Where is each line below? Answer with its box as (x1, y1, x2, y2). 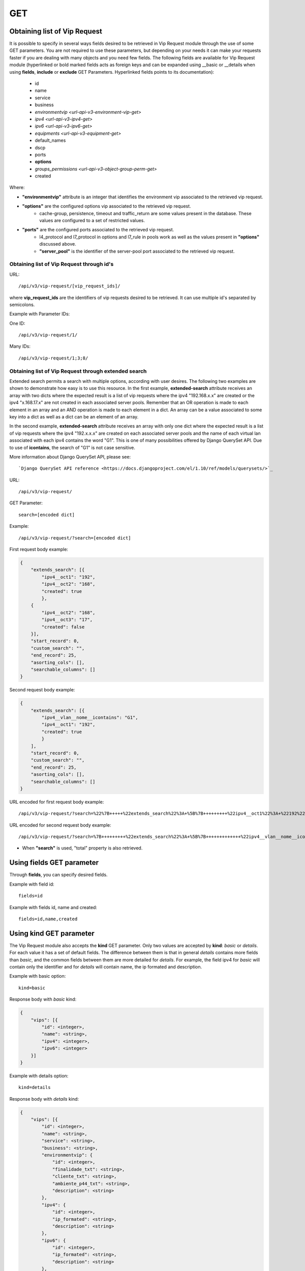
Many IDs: (9, 343, 30, 349)
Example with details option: (9, 1073, 69, 1079)
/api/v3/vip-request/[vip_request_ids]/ (18, 283, 120, 289)
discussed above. (39, 241, 76, 247)
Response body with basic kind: (9, 996, 76, 1003)
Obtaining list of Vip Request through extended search (9, 368, 147, 375)
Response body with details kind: (9, 1096, 79, 1102)
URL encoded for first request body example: (9, 799, 104, 805)
